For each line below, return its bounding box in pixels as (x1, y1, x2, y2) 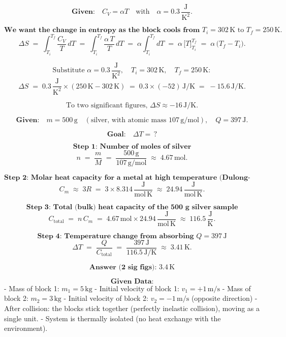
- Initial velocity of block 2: (63, 293, 148, 303)
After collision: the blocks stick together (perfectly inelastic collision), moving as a (4, 303, 260, 314)
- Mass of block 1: (4, 283, 59, 293)
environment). (4, 323, 48, 333)
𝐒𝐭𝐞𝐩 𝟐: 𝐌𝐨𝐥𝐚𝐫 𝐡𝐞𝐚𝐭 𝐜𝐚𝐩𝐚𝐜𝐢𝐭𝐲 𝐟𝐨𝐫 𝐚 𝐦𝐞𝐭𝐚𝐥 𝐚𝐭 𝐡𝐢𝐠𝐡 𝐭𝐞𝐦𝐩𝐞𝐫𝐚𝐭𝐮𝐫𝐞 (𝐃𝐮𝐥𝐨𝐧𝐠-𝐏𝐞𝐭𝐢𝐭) (4, 174, 250, 181)
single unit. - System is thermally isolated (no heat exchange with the (4, 313, 221, 323)
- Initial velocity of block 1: (94, 283, 179, 293)
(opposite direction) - (191, 293, 258, 303)
